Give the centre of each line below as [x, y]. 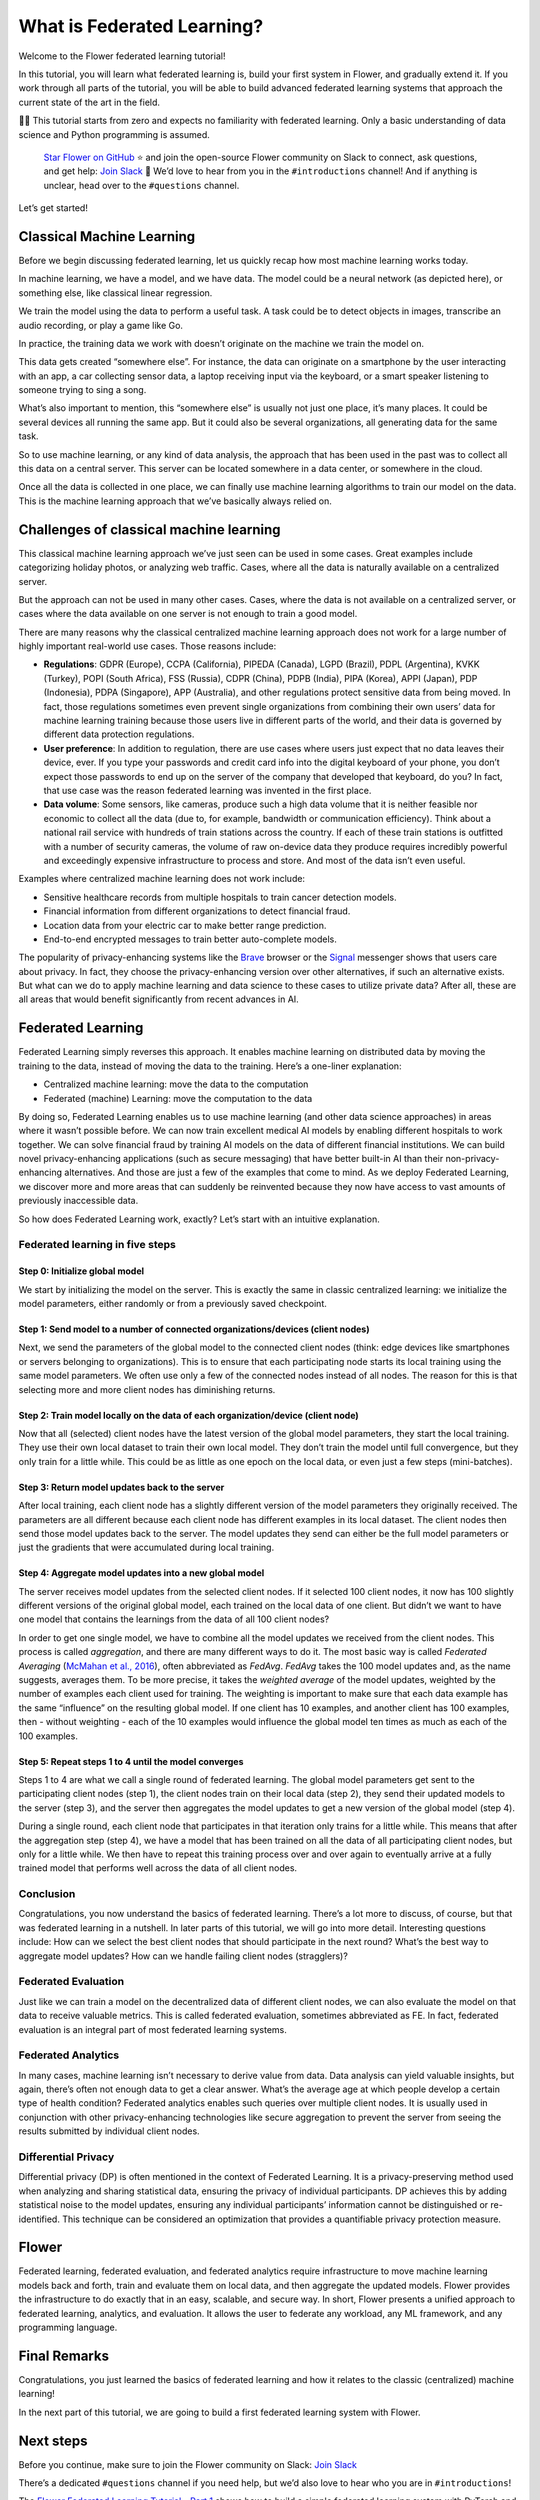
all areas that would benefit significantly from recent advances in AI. [158, 999]
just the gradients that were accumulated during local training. [146, 1547]
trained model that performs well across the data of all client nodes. [158, 1868]
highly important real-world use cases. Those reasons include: [147, 646]
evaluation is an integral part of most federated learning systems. [152, 2029]
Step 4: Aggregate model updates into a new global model [141, 1573]
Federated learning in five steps [97, 1245]
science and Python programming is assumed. [114, 134]
